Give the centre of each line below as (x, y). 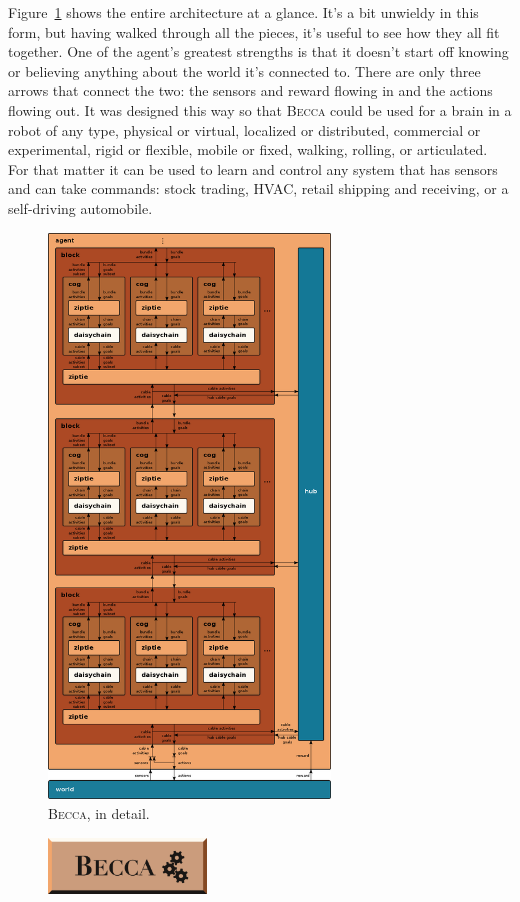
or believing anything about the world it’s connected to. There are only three (244, 70)
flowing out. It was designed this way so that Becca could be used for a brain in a (260, 109)
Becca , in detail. (99, 813)
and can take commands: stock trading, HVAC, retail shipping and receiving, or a (258, 188)
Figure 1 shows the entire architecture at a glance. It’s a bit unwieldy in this (243, 12)
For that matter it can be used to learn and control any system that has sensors (253, 168)
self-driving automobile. (80, 207)
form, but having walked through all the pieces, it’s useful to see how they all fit (254, 31)
